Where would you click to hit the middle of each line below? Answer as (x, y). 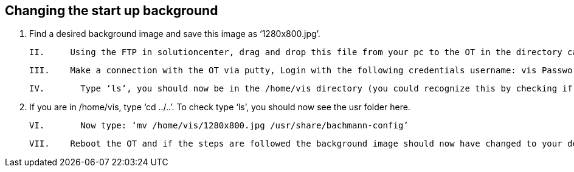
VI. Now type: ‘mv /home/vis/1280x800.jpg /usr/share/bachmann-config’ (219, 126)
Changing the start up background (112, 11)
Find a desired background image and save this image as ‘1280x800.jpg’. (175, 34)
